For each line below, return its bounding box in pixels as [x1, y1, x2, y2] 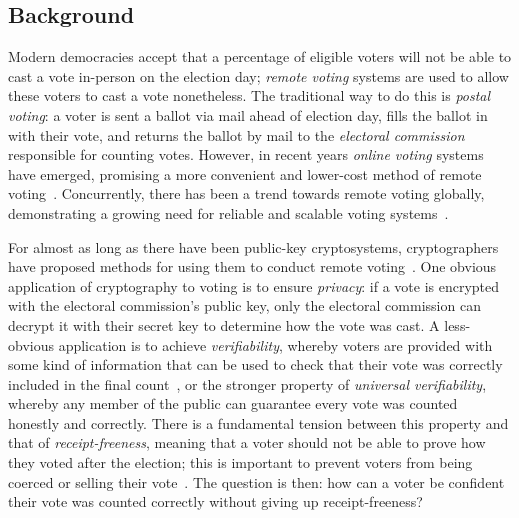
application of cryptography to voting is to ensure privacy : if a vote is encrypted [8, 275, 500, 296]
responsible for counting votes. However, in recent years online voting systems [8, 144, 484, 165]
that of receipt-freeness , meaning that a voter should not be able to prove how [8, 432, 486, 453]
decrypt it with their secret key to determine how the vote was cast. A [8, 314, 440, 335]
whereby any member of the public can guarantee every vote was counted [8, 393, 458, 414]
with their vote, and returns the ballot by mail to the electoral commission [8, 124, 465, 145]
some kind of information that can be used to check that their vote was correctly [8, 354, 503, 375]
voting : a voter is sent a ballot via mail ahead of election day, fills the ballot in [8, 104, 488, 125]
